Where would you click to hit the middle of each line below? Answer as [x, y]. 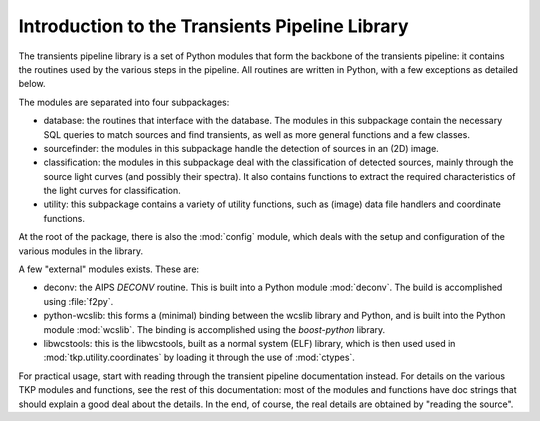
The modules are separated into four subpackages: [124, 102]
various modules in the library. [81, 251]
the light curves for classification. [112, 191]
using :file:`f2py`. [78, 301]
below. [32, 84]
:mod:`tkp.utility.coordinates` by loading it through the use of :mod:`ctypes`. [199, 357]
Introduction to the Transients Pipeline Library [213, 26]
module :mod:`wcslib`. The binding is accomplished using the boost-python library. [214, 329]
